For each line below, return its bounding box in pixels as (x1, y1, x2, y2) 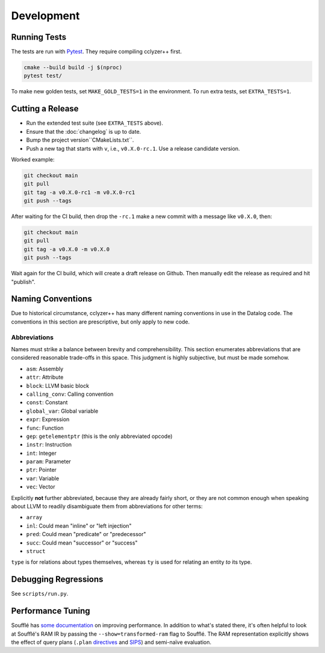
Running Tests (11, 32, 66, 42)
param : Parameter (26, 458, 72, 465)
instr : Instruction (26, 441, 72, 448)
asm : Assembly (26, 365, 64, 372)
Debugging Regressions (11, 574, 104, 584)
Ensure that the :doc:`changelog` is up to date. (26, 128, 141, 135)
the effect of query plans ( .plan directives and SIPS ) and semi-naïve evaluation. (11, 639, 212, 646)
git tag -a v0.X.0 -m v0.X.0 (23, 246, 110, 252)
